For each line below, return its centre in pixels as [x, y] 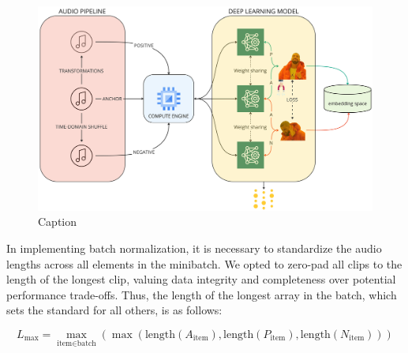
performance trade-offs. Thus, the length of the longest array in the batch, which [202, 294]
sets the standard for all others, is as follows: [114, 310]
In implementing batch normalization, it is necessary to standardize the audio [194, 248]
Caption [58, 222]
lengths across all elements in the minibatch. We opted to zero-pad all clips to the [204, 263]
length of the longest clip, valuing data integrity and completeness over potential [201, 279]
